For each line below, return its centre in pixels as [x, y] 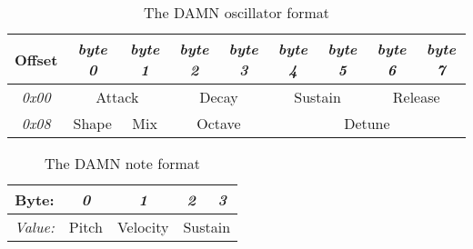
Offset [36, 59]
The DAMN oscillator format [236, 12]
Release [416, 97]
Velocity [143, 227]
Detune [367, 123]
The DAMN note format [122, 163]
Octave [219, 123]
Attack [117, 97]
